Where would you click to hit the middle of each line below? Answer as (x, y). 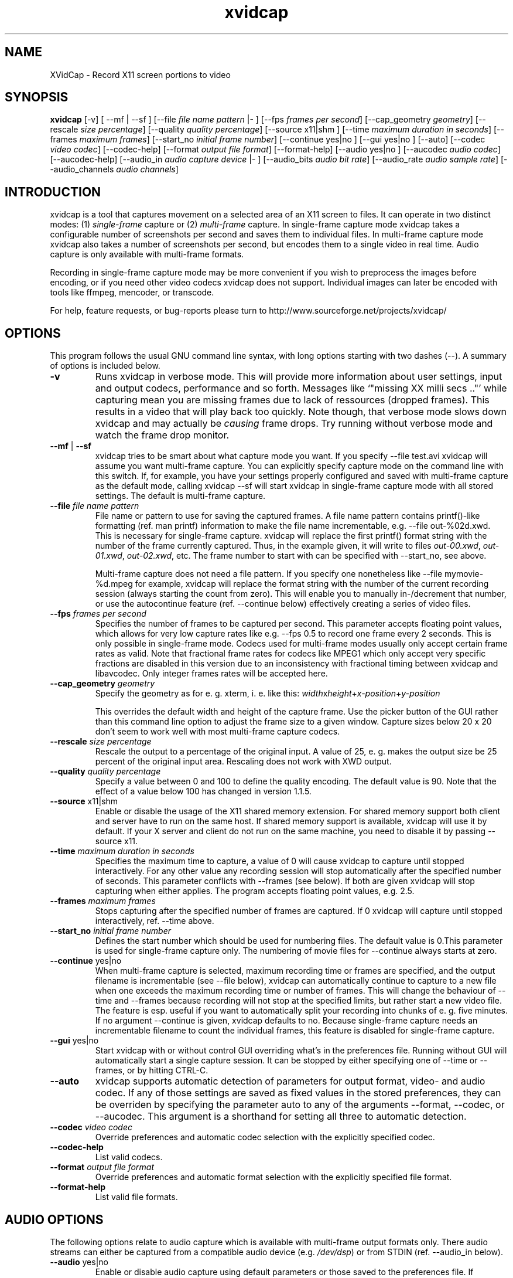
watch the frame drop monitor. (162, 435)
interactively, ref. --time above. (155, 921)
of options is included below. (105, 366)
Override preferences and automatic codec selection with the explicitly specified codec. (265, 1137)
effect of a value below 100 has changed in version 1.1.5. (203, 791)
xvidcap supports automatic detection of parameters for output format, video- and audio (290, 1081)
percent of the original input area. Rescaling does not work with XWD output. (243, 762)
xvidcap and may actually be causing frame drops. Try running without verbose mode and (294, 424)
